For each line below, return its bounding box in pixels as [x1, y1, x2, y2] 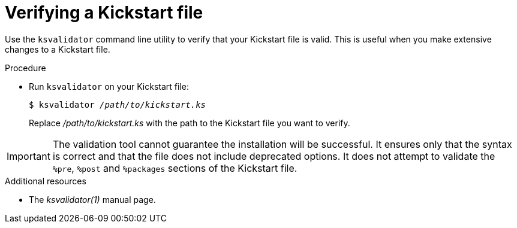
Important [7, 150, 50, 162]
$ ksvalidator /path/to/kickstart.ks [29, 99, 206, 110]
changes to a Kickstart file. [5, 44, 110, 54]
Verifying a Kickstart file [5, 2, 203, 23]
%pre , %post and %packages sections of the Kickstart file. [52, 162, 297, 174]
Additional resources [5, 175, 86, 186]
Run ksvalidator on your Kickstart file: [29, 81, 189, 92]
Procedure [5, 62, 46, 73]
